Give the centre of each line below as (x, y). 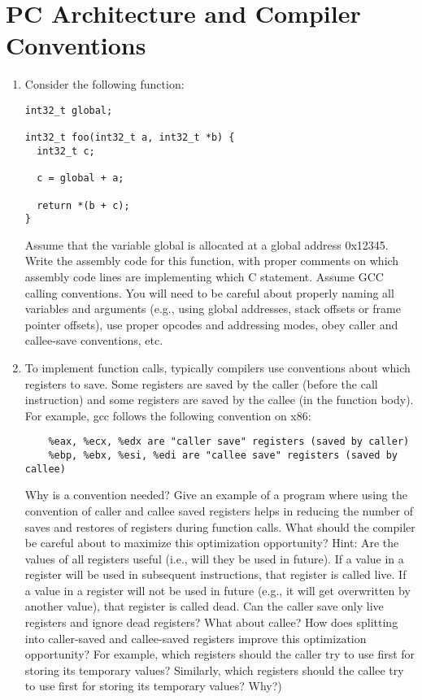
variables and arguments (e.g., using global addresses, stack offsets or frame (213, 309)
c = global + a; (80, 178)
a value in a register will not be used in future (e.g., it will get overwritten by (218, 590)
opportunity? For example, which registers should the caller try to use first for (220, 654)
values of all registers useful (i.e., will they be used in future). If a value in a (214, 558)
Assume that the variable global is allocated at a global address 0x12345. (207, 244)
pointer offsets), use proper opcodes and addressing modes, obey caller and (211, 324)
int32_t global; (69, 110)
